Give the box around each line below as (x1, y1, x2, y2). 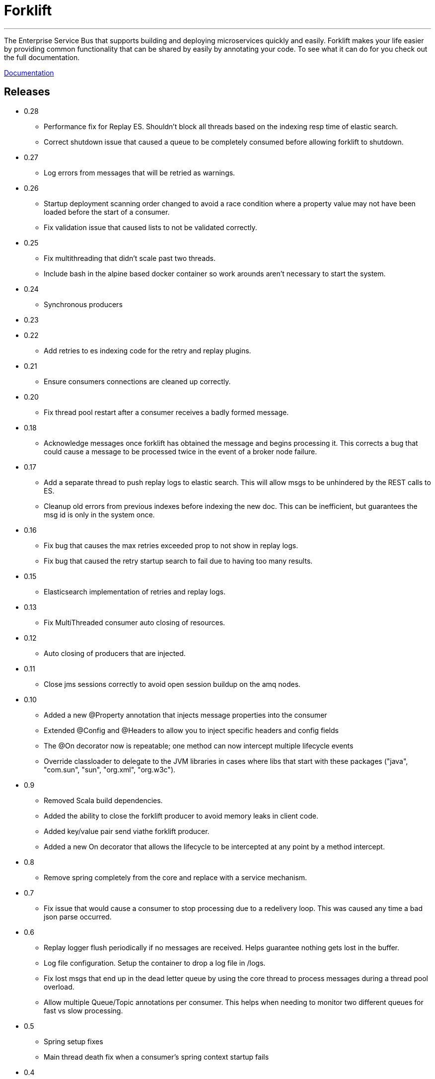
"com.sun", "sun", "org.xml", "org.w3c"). (44, 765, 176, 774)
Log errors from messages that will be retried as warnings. (44, 168, 235, 177)
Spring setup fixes (44, 1037, 103, 1046)
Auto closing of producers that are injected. (44, 649, 186, 658)
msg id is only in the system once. (44, 510, 155, 519)
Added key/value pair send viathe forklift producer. (44, 827, 210, 835)
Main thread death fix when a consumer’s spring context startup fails (44, 1052, 269, 1061)
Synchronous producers (44, 300, 123, 309)
